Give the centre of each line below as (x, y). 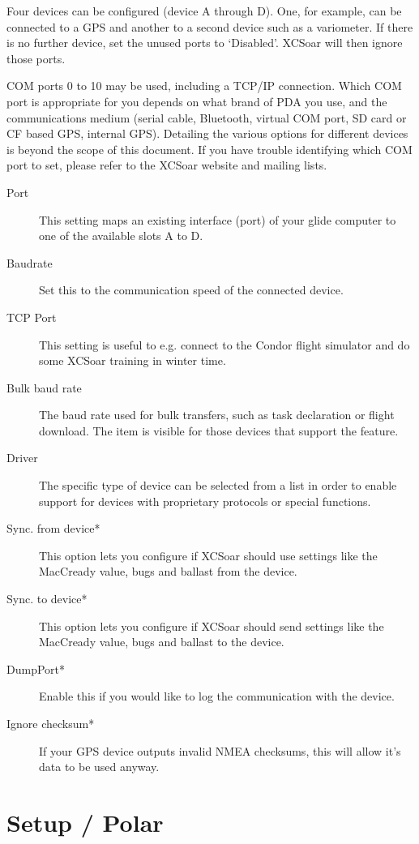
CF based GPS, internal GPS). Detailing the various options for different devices (207, 133)
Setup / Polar (85, 822)
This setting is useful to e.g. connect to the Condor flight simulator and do (224, 344)
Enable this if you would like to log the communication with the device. (217, 696)
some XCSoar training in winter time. (133, 360)
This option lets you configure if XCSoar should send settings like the (212, 626)
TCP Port (32, 317)
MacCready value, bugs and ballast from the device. (168, 571)
